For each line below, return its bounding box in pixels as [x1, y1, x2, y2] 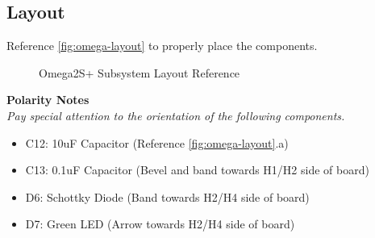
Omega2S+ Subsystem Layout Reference [39, 64, 240, 81]
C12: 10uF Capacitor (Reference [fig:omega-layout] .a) [25, 134, 289, 151]
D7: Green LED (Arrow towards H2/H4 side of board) [25, 215, 295, 232]
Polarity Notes [6, 91, 90, 108]
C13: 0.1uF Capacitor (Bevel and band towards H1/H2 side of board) [25, 161, 369, 178]
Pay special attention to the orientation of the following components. [6, 106, 345, 123]
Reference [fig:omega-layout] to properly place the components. [6, 37, 318, 54]
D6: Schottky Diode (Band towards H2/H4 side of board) [25, 188, 310, 205]
